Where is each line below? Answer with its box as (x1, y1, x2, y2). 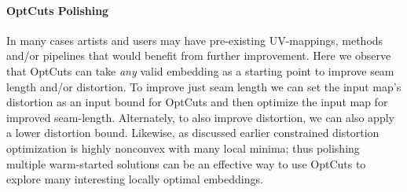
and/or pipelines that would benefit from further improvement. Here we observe (6, 47, 391, 64)
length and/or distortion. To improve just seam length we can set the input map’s (6, 78, 401, 94)
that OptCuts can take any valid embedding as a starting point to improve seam (6, 62, 394, 79)
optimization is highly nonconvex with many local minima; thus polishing (6, 139, 360, 156)
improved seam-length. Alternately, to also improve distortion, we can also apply (6, 109, 394, 125)
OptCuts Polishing (6, 2, 109, 18)
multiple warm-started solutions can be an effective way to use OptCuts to (6, 155, 366, 172)
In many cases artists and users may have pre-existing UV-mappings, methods (6, 31, 383, 48)
